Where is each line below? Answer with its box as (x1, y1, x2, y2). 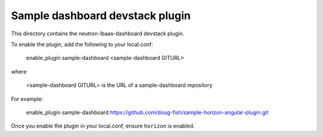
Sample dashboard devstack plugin (11, 9, 191, 22)
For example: (11, 95, 44, 102)
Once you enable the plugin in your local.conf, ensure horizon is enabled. (11, 123, 195, 130)
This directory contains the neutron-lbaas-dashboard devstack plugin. (11, 30, 185, 37)
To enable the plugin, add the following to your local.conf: (11, 41, 154, 48)
